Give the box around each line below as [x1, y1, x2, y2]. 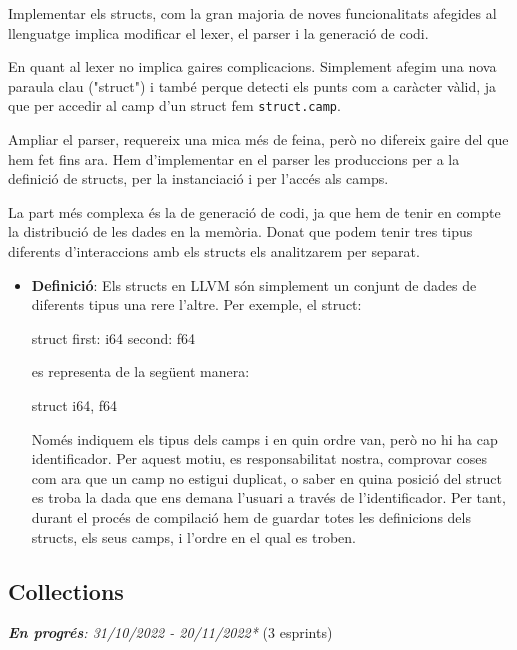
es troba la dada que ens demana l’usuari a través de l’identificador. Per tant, [31, 487, 506, 508]
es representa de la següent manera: [31, 361, 250, 382]
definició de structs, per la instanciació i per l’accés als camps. [8, 168, 389, 189]
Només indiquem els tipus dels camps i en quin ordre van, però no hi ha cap [31, 428, 498, 449]
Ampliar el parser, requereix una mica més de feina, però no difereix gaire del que [8, 129, 509, 150]
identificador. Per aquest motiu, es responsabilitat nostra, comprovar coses [31, 448, 487, 469]
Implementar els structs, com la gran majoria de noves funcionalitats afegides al [8, 3, 497, 23]
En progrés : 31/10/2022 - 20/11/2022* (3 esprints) [8, 622, 333, 643]
